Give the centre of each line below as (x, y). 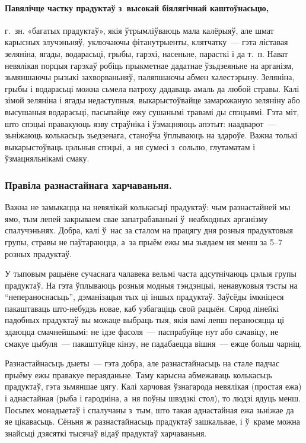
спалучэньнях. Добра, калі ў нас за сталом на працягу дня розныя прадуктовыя (149, 230)
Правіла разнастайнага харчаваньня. (88, 184)
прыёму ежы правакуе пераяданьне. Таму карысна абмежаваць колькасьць (138, 374)
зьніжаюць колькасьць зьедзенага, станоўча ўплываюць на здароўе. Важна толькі (151, 135)
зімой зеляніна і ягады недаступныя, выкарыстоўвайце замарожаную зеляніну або (152, 100)
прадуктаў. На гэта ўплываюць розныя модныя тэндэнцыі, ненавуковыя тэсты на (151, 285)
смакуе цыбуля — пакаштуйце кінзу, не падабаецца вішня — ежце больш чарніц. (154, 343)
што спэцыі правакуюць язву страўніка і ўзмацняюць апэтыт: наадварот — (141, 123)
